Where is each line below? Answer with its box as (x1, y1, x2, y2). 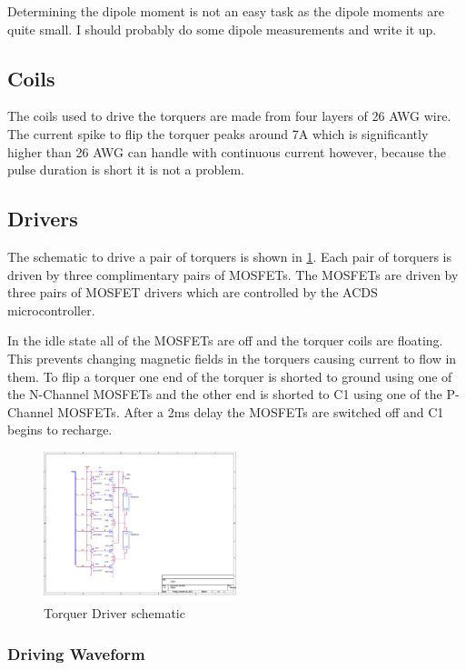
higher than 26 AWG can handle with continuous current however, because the (7, 142, 447, 161)
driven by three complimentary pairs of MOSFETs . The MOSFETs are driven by (7, 265, 459, 284)
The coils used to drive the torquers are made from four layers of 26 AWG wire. (7, 106, 451, 125)
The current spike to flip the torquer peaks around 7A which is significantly (7, 124, 429, 143)
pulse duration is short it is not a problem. (7, 160, 245, 179)
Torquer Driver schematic (44, 604, 185, 623)
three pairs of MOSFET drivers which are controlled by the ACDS (7, 283, 378, 302)
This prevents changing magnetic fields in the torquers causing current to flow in (7, 348, 457, 367)
